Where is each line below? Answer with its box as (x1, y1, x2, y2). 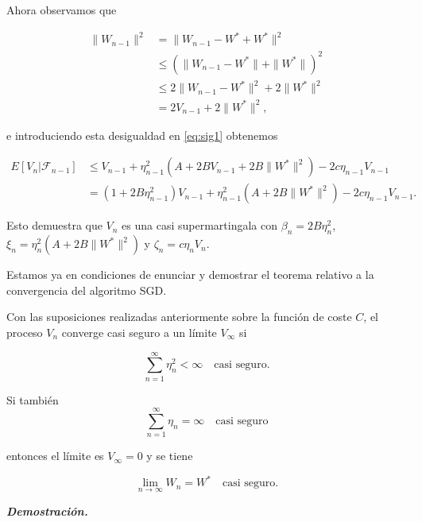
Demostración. (6, 502, 88, 519)
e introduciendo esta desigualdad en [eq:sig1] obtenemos (6, 126, 278, 143)
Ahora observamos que (6, 2, 117, 17)
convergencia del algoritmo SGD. (6, 281, 167, 298)
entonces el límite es (6, 447, 104, 464)
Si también (6, 391, 59, 408)
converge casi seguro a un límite (61, 323, 217, 340)
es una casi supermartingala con (122, 217, 278, 234)
